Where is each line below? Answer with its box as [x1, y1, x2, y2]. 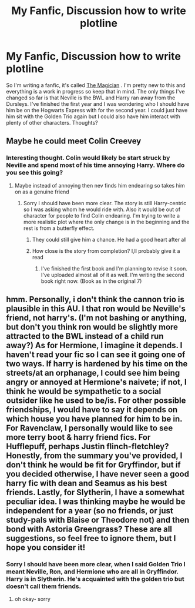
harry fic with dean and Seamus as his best [6, 478, 167, 489]
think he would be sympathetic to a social [6, 386, 162, 396]
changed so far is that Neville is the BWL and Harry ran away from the [6, 94, 176, 101]
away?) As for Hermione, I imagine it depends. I [6, 340, 183, 350]
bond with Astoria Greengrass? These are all [6, 525, 172, 534]
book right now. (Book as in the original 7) [41, 278, 142, 285]
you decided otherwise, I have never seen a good [6, 469, 190, 479]
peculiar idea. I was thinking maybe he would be [6, 497, 186, 507]
